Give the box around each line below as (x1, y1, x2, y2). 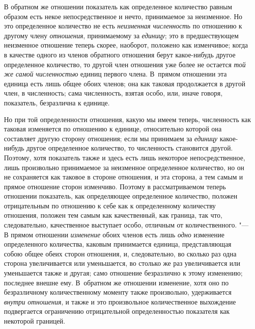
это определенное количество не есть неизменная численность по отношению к (4, 21, 242, 31)
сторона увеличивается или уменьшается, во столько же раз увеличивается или (4, 258, 241, 268)
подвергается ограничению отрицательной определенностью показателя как (4, 306, 230, 316)
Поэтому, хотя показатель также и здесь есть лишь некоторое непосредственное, (4, 152, 245, 162)
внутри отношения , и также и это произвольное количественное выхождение (4, 296, 236, 306)
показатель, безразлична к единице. (4, 97, 110, 107)
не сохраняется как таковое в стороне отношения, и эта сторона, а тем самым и (4, 172, 243, 182)
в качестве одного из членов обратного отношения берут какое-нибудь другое (4, 49, 236, 59)
